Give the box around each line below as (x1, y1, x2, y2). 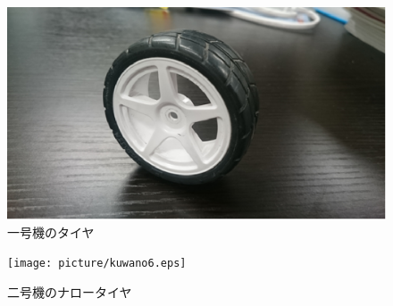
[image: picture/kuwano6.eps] (7, 257, 187, 270)
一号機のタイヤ (7, 222, 95, 241)
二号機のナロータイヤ (7, 282, 132, 301)
